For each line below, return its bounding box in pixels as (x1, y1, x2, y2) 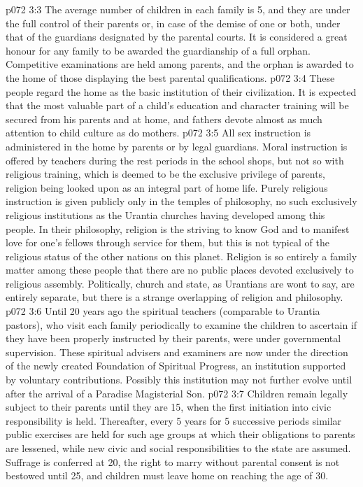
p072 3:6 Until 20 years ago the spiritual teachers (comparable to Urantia (6, 304, 320, 318)
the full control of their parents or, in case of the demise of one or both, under (6, 15, 341, 30)
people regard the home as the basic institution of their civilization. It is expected (6, 84, 357, 99)
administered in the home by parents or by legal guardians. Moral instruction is (6, 139, 348, 153)
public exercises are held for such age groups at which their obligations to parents (6, 427, 355, 442)
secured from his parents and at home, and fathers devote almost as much (6, 111, 322, 126)
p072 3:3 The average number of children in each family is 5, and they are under (6, 2, 350, 16)
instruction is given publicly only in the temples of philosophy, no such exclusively (6, 194, 357, 209)
